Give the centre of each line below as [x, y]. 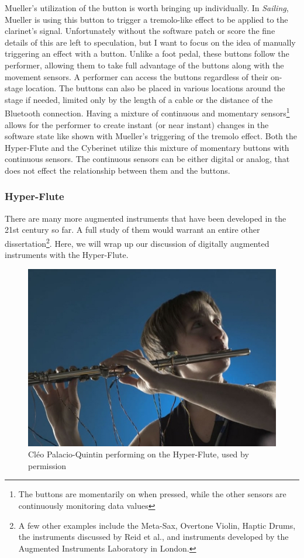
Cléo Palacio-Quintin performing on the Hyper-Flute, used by [139, 454]
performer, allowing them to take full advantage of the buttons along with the [144, 65]
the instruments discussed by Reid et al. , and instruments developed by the [153, 537]
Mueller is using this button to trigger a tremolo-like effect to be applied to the [146, 19]
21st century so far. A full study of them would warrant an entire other [132, 230]
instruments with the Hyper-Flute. [67, 255]
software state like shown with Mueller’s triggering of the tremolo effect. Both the [151, 136]
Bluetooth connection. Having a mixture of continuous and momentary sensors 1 [147, 112]
